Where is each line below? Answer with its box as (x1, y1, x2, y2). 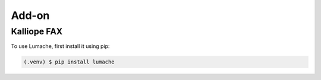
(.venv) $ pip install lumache (23, 59, 115, 65)
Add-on (11, 9, 50, 22)
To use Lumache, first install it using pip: (11, 43, 110, 50)
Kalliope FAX (11, 26, 63, 37)
